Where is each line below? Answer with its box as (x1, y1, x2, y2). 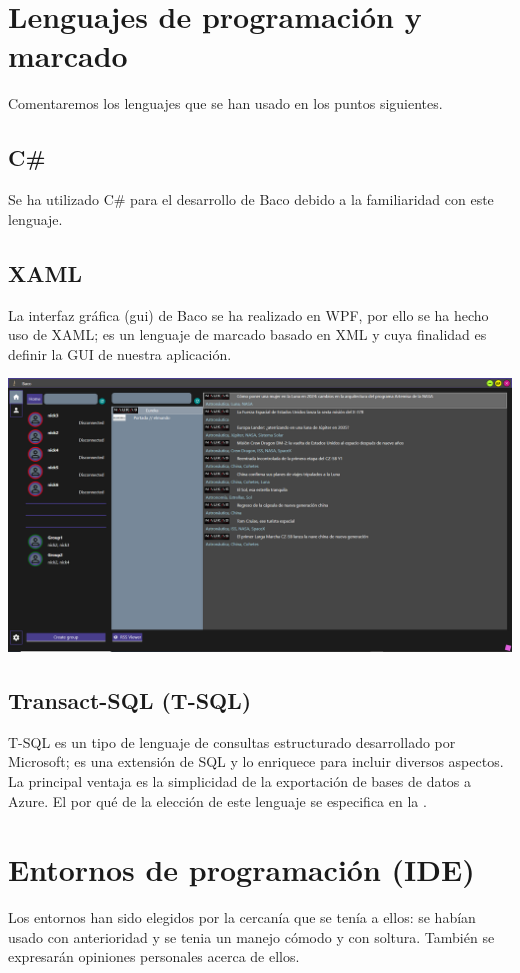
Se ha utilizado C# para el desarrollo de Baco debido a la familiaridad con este (8, 189, 494, 210)
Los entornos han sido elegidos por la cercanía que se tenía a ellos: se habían (8, 907, 476, 928)
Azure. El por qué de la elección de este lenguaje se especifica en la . (8, 790, 427, 811)
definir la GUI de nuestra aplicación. (8, 343, 232, 364)
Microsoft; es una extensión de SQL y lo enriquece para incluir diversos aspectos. (8, 751, 504, 772)
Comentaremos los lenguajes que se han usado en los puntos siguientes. (8, 93, 443, 114)
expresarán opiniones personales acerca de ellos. (8, 946, 300, 967)
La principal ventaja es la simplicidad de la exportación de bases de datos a (8, 770, 472, 791)
